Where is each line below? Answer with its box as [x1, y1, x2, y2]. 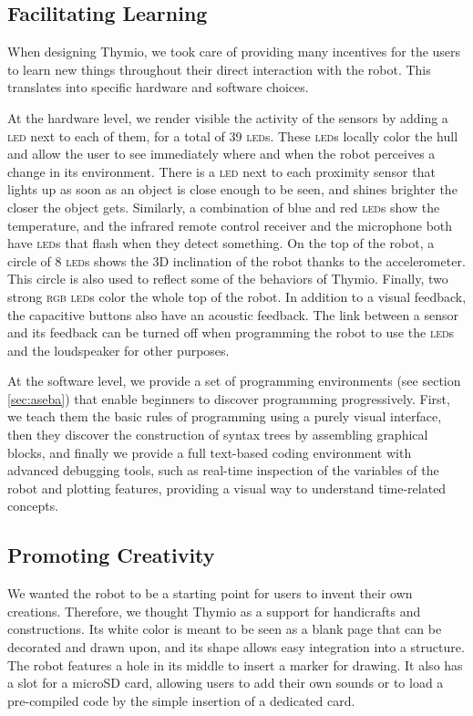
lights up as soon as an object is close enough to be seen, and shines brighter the [7, 180, 458, 199]
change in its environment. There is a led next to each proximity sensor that [7, 161, 436, 181]
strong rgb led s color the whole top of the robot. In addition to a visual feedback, [7, 286, 467, 306]
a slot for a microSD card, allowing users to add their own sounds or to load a [7, 673, 444, 692]
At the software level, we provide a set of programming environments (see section [7, 371, 461, 390]
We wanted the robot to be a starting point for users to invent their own [7, 584, 413, 603]
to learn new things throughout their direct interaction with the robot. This [7, 59, 431, 78]
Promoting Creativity [7, 541, 215, 569]
